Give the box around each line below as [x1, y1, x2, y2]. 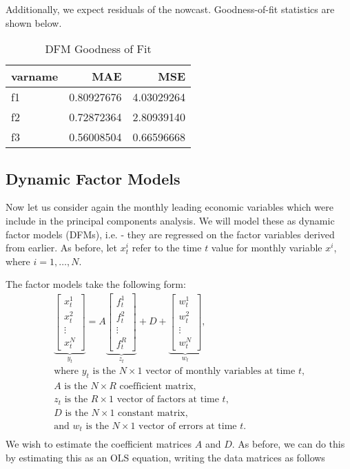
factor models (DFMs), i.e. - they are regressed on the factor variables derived [6, 227, 335, 241]
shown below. [6, 15, 62, 30]
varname [11, 68, 59, 85]
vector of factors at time [116, 395, 219, 405]
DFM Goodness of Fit [45, 41, 152, 57]
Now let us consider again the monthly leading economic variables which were [6, 200, 333, 214]
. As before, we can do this [231, 437, 345, 451]
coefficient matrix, [119, 382, 196, 392]
